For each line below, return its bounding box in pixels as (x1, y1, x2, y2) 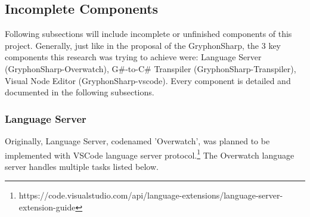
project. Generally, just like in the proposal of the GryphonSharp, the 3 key (5, 39, 281, 51)
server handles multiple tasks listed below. (5, 160, 159, 172)
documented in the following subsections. (5, 86, 154, 98)
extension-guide (18, 201, 76, 213)
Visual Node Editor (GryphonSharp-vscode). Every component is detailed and (5, 74, 291, 86)
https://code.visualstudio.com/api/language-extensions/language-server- (18, 189, 283, 201)
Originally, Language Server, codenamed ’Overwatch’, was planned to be (5, 134, 270, 147)
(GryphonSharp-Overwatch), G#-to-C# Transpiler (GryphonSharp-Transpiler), (5, 62, 296, 75)
